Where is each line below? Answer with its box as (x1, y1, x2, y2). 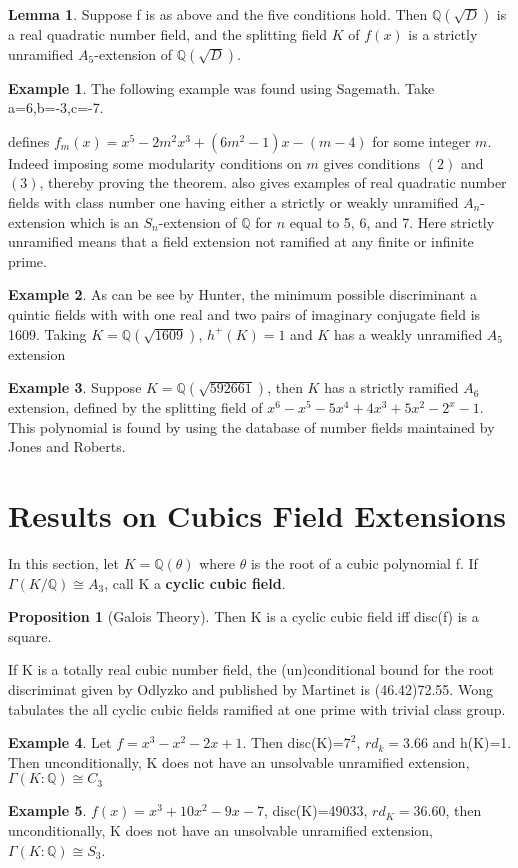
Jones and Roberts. (8, 436, 126, 457)
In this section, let (8, 553, 119, 574)
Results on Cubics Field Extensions (8, 495, 507, 536)
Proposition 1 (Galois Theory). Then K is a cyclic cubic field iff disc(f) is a (8, 606, 479, 627)
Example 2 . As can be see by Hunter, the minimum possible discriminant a (8, 284, 477, 305)
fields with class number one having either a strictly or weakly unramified (8, 191, 459, 212)
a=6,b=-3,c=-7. (8, 97, 104, 118)
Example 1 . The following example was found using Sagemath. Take (8, 77, 435, 98)
